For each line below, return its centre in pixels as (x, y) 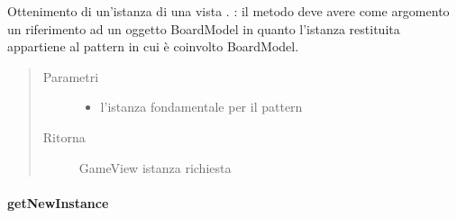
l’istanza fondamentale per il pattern (201, 107)
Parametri (71, 76)
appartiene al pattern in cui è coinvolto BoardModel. (153, 46)
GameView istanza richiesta (155, 167)
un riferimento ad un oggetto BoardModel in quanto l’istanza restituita (204, 28)
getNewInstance (58, 202)
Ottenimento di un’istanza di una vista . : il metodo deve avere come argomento (228, 11)
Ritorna (64, 136)
